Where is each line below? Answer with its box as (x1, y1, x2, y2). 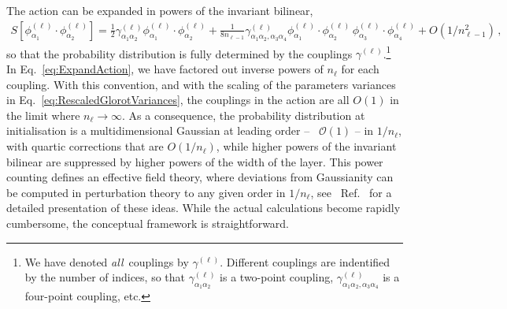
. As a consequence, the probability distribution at (122, 106, 365, 123)
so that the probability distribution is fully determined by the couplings (6, 45, 353, 61)
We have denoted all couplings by (24, 253, 189, 270)
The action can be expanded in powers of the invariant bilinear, (6, 2, 313, 18)
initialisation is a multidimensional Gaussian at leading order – (6, 122, 310, 139)
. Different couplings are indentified (220, 253, 390, 270)
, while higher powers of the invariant (216, 138, 397, 154)
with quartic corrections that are (6, 138, 164, 154)
